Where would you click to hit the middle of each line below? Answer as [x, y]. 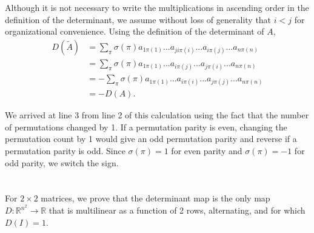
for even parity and [207, 151]
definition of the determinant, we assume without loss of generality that [138, 19]
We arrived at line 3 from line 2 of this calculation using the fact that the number [157, 115]
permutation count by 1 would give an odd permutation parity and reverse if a [151, 139]
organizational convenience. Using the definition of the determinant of [135, 31]
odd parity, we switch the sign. [62, 162]
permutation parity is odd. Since [65, 151]
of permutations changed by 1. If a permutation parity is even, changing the [146, 127]
